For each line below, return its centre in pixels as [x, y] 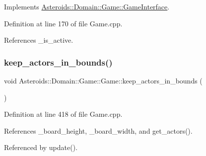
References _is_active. [39, 40]
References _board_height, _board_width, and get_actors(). [98, 130]
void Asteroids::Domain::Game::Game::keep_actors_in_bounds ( [103, 80]
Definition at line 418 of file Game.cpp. [63, 114]
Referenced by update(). [41, 147]
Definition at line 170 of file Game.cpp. [63, 23]
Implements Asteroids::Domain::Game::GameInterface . [87, 6]
